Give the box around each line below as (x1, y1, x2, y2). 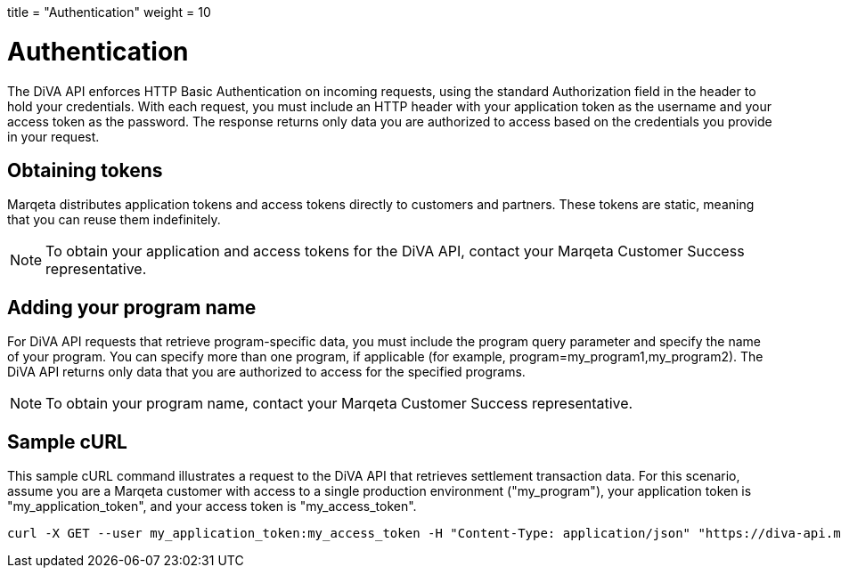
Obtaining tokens (7, 158, 163, 182)
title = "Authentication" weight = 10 (7, 4, 211, 20)
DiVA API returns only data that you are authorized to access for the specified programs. (7, 364, 526, 380)
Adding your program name (7, 296, 257, 319)
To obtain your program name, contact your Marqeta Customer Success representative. (45, 394, 633, 413)
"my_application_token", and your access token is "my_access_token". (7, 498, 417, 514)
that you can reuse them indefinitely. (7, 212, 221, 228)
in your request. (7, 128, 100, 144)
